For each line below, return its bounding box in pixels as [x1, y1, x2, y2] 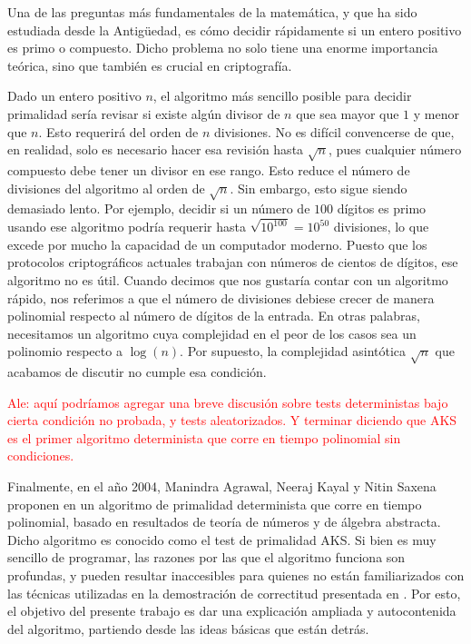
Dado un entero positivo [7, 86, 142, 105]
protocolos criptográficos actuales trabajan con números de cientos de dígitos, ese [7, 253, 458, 272]
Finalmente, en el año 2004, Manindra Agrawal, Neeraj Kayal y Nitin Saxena [7, 477, 437, 496]
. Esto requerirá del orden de [38, 122, 199, 141]
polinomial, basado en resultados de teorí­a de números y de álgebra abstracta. [7, 512, 441, 531]
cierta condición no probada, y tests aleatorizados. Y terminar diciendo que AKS [7, 411, 457, 430]
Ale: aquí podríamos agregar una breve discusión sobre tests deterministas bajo [7, 392, 448, 411]
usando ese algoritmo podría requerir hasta [7, 217, 246, 236]
